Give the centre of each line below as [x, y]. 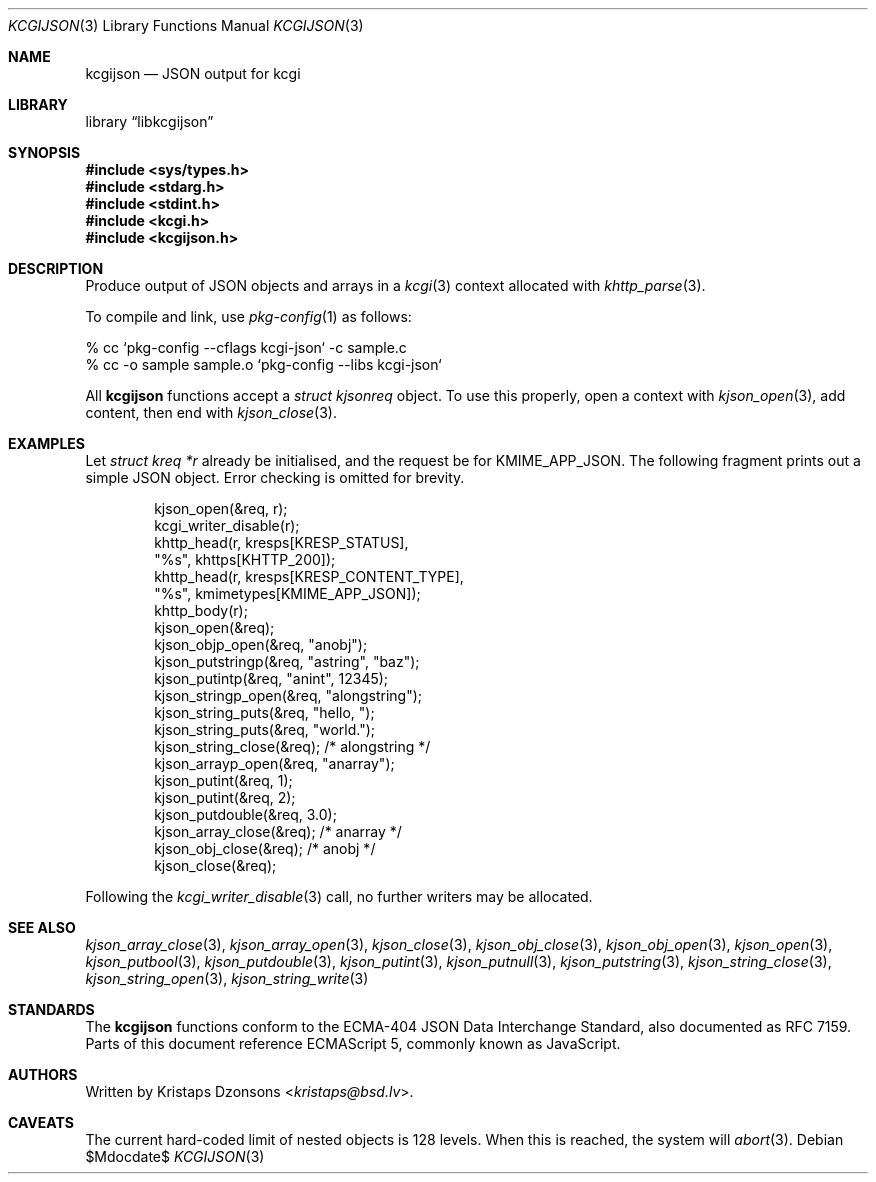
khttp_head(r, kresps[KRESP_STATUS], [281, 542]
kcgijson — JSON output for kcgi [193, 73]
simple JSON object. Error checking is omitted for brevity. [275, 477]
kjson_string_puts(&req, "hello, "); [264, 712]
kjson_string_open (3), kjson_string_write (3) [227, 978]
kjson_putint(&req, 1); [223, 780]
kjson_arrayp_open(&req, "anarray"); [274, 763]
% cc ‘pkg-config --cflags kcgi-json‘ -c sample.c [246, 347]
